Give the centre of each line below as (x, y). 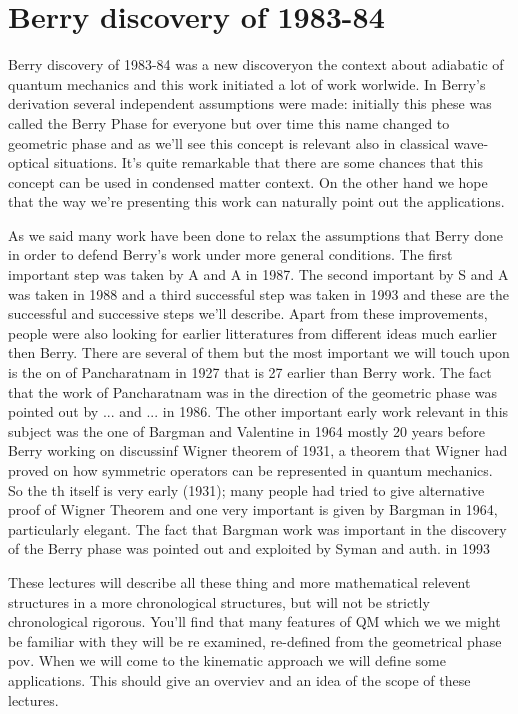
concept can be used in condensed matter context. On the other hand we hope (248, 181)
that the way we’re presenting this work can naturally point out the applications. (256, 201)
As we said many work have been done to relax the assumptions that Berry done (255, 234)
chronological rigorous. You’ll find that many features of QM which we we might (254, 621)
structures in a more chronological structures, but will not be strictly (219, 601)
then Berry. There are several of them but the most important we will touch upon (259, 352)
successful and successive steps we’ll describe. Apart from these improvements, (248, 313)
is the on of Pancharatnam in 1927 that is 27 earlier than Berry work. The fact (250, 372)
